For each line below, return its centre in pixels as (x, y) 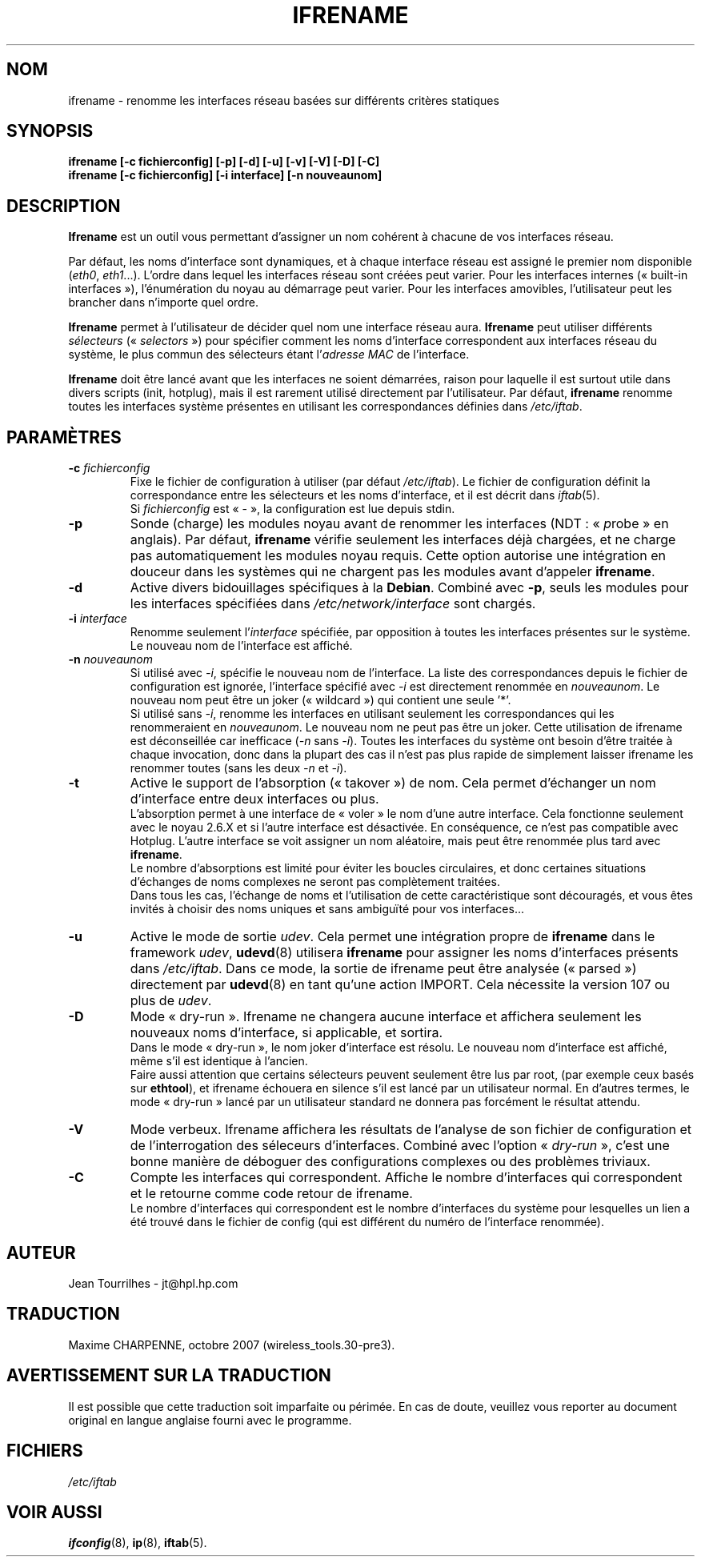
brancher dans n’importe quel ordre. (163, 303)
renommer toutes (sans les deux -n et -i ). (238, 768)
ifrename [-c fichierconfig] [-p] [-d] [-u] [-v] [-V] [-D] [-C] (224, 162)
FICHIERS (45, 1451)
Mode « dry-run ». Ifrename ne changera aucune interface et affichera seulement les (386, 1017)
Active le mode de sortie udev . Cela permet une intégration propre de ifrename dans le (393, 937)
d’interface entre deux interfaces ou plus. (254, 799)
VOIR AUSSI (54, 1512)
